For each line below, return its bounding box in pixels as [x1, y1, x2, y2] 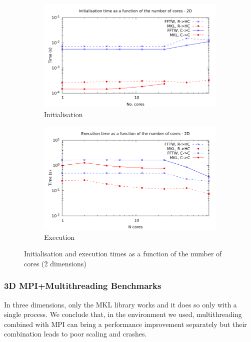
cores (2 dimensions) [24, 258, 86, 268]
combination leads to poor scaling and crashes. [4, 328, 147, 339]
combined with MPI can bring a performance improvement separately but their [4, 318, 247, 329]
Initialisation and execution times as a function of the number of [24, 248, 222, 259]
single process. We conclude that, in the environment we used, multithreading [4, 309, 242, 319]
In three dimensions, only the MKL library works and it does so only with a [4, 299, 237, 309]
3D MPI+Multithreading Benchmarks [4, 279, 161, 292]
